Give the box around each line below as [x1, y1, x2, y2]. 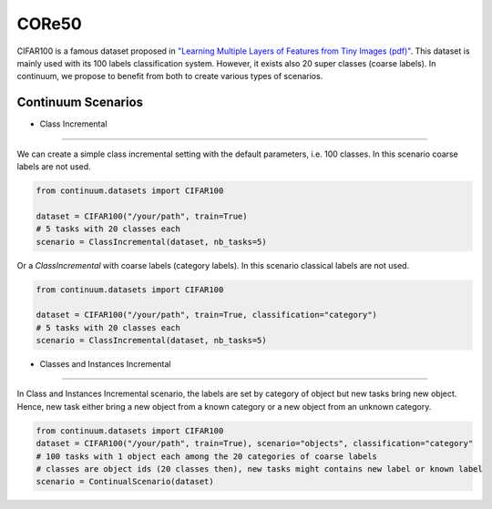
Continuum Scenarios [16, 95, 144, 110]
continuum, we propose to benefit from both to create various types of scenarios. [16, 71, 323, 82]
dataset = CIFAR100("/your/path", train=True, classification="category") [36, 310, 378, 321]
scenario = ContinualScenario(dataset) [36, 476, 214, 487]
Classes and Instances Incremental [39, 359, 171, 370]
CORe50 [16, 14, 82, 34]
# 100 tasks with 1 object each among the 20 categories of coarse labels [36, 451, 378, 462]
